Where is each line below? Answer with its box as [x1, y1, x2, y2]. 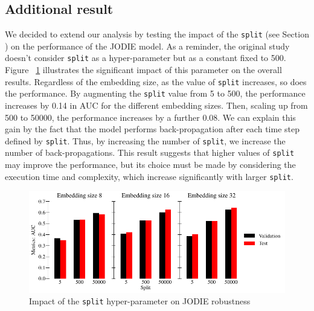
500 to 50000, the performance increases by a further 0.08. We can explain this [5, 111, 296, 123]
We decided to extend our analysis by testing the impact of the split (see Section [5, 28, 309, 40]
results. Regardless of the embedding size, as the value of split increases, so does [5, 75, 307, 88]
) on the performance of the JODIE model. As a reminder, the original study [5, 39, 290, 52]
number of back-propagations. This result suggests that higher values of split [5, 146, 295, 159]
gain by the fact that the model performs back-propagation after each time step [5, 123, 300, 135]
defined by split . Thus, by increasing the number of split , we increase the [5, 134, 286, 147]
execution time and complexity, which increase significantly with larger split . [5, 170, 293, 182]
